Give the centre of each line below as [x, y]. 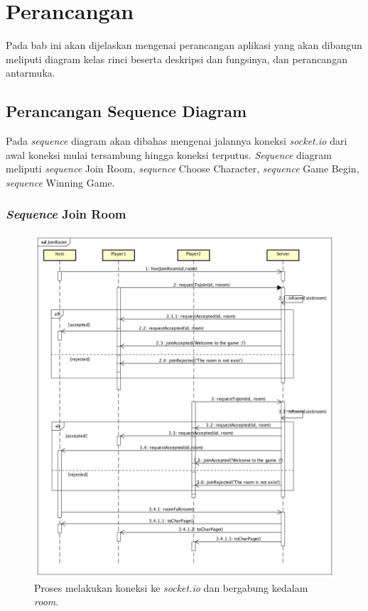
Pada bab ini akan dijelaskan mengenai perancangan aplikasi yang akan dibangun [184, 45]
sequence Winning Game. [60, 182]
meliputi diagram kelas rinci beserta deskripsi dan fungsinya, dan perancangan [177, 59]
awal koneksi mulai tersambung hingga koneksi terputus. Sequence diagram [169, 154]
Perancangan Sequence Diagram [126, 111]
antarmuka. [31, 73]
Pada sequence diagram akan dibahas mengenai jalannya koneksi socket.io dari [177, 141]
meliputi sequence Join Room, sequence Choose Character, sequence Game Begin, [183, 169]
